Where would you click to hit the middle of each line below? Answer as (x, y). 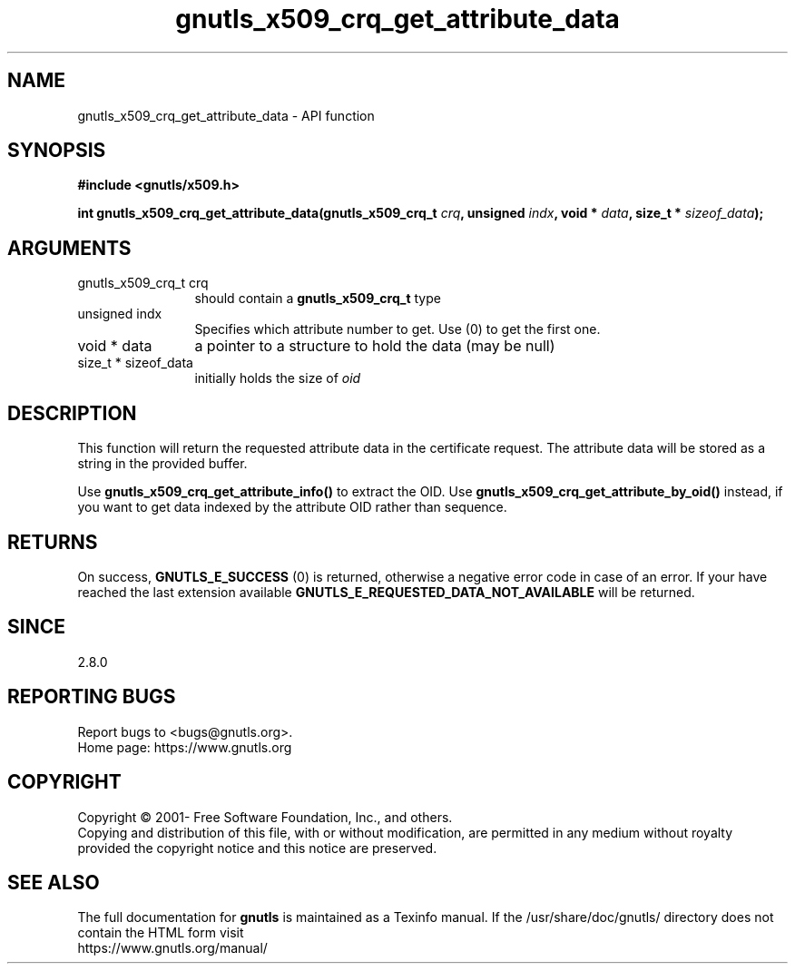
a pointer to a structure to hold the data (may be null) (375, 346)
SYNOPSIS (57, 151)
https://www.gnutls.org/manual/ (172, 948)
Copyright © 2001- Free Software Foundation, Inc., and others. (265, 817)
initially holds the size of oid (278, 378)
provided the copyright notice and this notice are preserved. (257, 848)
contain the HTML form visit (161, 933)
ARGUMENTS (69, 248)
